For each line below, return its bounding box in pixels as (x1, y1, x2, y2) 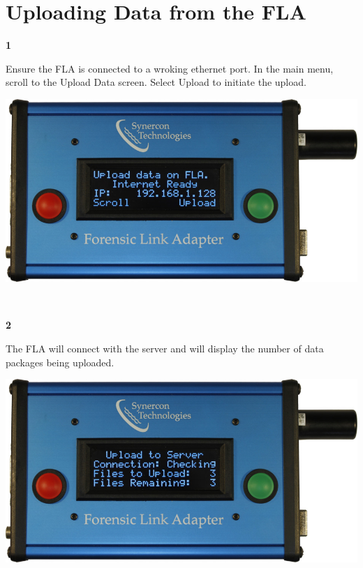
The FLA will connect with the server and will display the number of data (6, 341, 324, 356)
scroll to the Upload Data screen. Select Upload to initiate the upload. (6, 75, 306, 89)
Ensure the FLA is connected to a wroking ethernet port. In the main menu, (6, 61, 334, 75)
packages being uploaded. (6, 354, 114, 369)
